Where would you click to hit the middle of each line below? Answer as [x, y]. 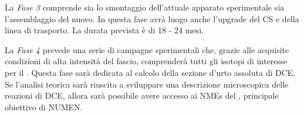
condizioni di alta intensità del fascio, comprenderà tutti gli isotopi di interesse [146, 61]
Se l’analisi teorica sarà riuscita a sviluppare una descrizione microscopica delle [147, 84]
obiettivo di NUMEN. [44, 107]
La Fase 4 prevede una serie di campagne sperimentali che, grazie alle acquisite [147, 49]
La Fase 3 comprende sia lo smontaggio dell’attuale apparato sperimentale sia [145, 7]
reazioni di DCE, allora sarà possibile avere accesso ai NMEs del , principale [142, 95]
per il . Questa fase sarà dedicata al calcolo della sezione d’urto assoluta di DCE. [150, 72]
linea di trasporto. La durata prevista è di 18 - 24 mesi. [104, 30]
